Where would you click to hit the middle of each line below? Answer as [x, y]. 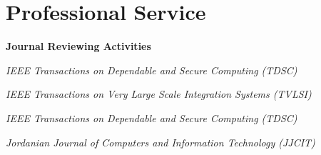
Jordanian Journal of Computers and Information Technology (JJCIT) [160, 142]
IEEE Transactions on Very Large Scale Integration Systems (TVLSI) [159, 94]
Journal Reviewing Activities [78, 46]
